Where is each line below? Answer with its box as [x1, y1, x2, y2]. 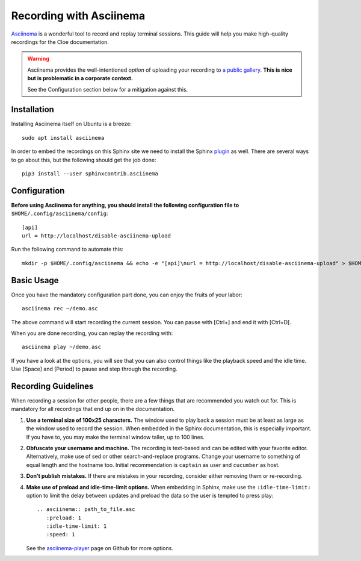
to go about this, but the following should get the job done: [11, 156, 156, 163]
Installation [11, 104, 54, 114]
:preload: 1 [46, 514, 82, 521]
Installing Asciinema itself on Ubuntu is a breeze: [11, 121, 132, 128]
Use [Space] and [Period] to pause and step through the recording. [11, 365, 177, 373]
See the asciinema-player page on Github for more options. [26, 544, 174, 551]
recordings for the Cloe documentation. [11, 38, 110, 45]
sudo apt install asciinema [22, 134, 105, 141]
